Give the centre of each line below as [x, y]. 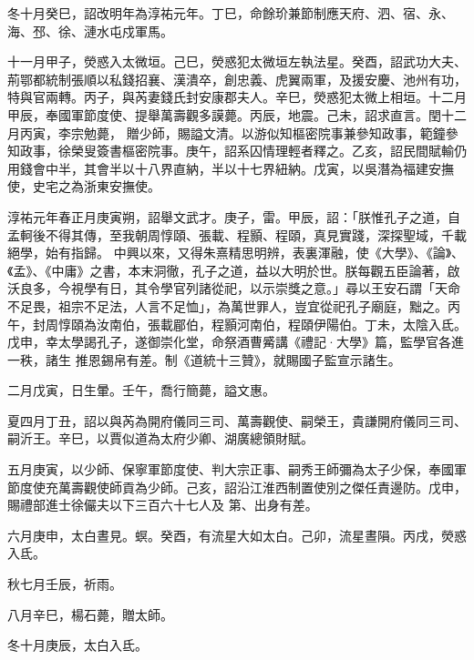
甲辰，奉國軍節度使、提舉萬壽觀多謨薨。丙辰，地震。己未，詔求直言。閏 [224, 114]
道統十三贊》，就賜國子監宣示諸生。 [295, 359]
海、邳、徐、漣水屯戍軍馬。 [90, 30]
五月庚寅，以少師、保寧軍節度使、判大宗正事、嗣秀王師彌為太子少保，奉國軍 [237, 469]
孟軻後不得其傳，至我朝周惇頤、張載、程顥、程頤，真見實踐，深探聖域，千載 [237, 234]
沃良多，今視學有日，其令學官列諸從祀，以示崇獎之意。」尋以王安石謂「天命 [234, 288]
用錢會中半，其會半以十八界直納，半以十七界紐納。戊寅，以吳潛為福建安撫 [231, 168]
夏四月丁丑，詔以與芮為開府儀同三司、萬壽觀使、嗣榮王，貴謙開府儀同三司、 [237, 420]
